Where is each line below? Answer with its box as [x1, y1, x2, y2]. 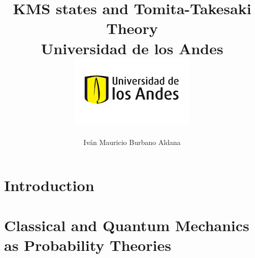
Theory [106, 18, 158, 39]
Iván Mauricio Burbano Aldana [83, 136, 181, 147]
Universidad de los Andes [41, 38, 224, 58]
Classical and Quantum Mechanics [4, 214, 249, 235]
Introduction [4, 175, 94, 196]
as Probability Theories [4, 234, 171, 255]
